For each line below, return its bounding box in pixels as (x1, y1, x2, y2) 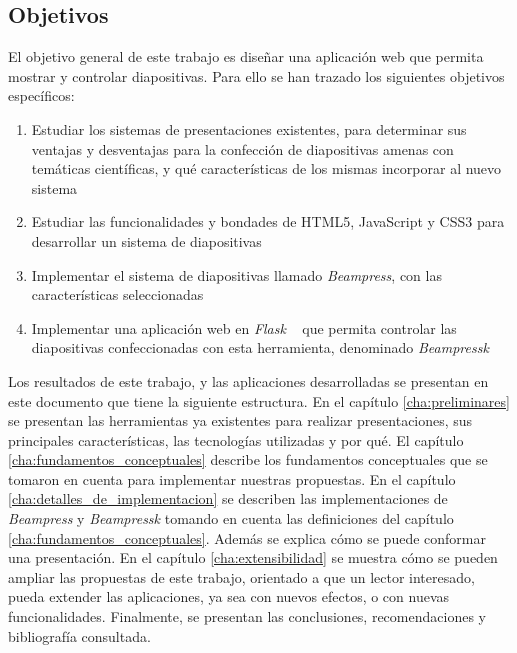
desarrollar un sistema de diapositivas (31, 230, 262, 251)
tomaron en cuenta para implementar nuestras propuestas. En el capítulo (8, 468, 456, 489)
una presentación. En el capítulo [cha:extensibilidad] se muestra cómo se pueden (8, 547, 498, 568)
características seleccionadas (31, 284, 204, 305)
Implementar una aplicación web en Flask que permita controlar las (31, 317, 457, 338)
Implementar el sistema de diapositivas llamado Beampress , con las (31, 264, 442, 285)
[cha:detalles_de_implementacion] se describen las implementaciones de (8, 488, 448, 509)
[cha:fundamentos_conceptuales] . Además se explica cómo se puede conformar (8, 527, 486, 548)
